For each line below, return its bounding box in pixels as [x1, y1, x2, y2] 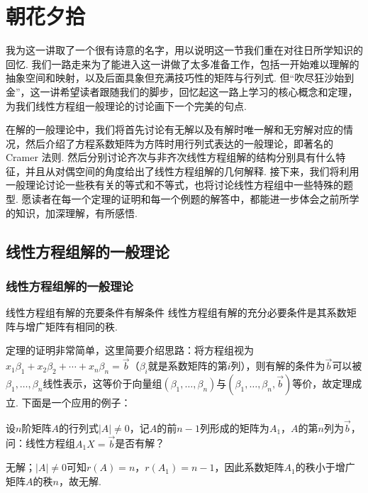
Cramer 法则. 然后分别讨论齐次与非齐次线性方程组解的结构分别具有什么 [6, 150, 336, 165]
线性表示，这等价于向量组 [43, 376, 162, 391]
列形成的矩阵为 [199, 420, 269, 435]
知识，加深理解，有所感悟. [15, 205, 138, 220]
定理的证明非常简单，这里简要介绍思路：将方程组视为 [6, 343, 254, 358]
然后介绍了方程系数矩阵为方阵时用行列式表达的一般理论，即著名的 [25, 135, 333, 150]
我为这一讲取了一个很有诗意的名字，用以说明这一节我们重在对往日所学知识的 [6, 43, 363, 57]
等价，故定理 [292, 376, 352, 391]
